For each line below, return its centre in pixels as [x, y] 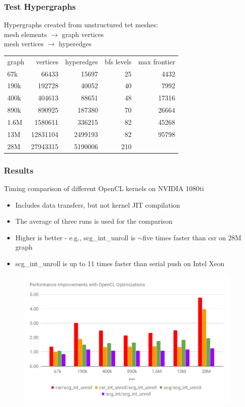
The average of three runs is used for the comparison [94, 221]
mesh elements [26, 34]
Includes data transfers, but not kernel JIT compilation [98, 204]
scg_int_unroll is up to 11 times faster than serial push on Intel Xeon [120, 263]
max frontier [157, 61]
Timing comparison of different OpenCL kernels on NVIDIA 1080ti [104, 188]
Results [19, 170]
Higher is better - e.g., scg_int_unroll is [75, 237]
